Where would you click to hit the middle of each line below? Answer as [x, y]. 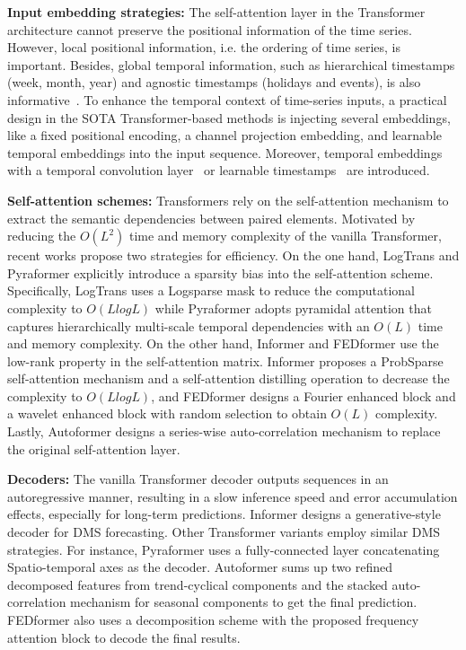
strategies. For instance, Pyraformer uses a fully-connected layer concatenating [224, 549]
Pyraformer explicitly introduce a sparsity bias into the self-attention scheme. [220, 272]
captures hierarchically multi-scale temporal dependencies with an [189, 325]
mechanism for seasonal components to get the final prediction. [244, 602]
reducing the [42, 236]
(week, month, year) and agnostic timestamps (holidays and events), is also [214, 82]
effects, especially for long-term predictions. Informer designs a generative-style [224, 514]
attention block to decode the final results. [124, 637]
